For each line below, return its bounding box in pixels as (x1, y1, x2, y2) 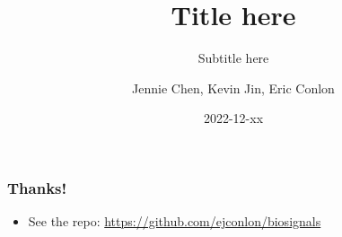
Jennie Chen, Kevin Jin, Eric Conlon (132, 78, 335, 97)
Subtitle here (197, 48, 269, 67)
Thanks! (7, 176, 67, 198)
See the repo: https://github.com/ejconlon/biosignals (28, 212, 321, 231)
